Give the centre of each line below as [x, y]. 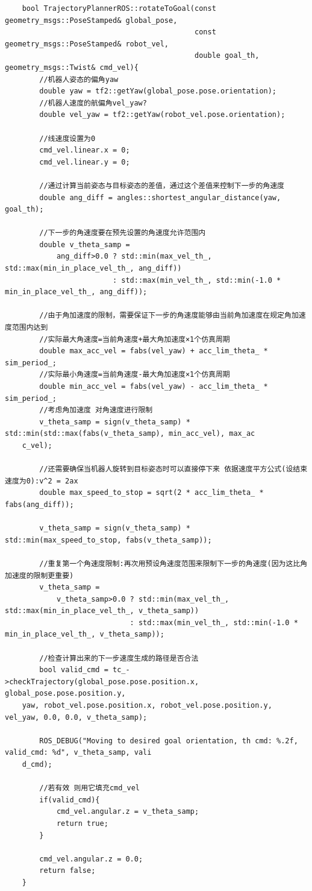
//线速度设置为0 [67, 138]
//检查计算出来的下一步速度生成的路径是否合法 [119, 658]
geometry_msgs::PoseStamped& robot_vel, [87, 44]
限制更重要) [54, 575]
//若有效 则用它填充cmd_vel [89, 788]
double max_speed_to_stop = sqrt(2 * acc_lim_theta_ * [151, 493]
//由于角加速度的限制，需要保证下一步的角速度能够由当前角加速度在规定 [162, 316]
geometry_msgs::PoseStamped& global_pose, [91, 20]
